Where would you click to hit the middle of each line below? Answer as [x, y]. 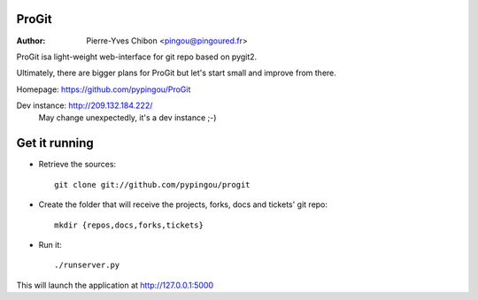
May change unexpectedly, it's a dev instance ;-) [127, 118]
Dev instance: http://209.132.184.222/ [85, 105]
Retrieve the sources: [77, 165]
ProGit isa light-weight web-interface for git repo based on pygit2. [137, 57]
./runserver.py [87, 265]
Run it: [50, 244]
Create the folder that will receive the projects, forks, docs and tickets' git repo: [183, 204]
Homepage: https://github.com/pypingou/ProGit [104, 89]
